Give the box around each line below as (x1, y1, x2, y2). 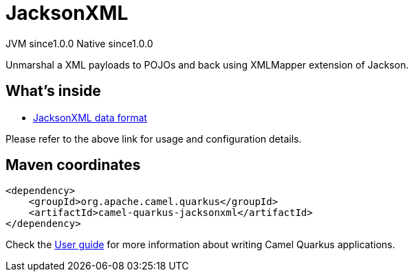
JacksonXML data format (33, 111, 147, 123)
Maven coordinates (6, 156, 141, 174)
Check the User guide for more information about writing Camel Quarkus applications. (6, 239, 395, 251)
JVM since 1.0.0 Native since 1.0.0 (6, 37, 153, 49)
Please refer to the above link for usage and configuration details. (6, 132, 302, 145)
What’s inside (6, 82, 101, 100)
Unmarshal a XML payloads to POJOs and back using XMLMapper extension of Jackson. (6, 58, 409, 71)
